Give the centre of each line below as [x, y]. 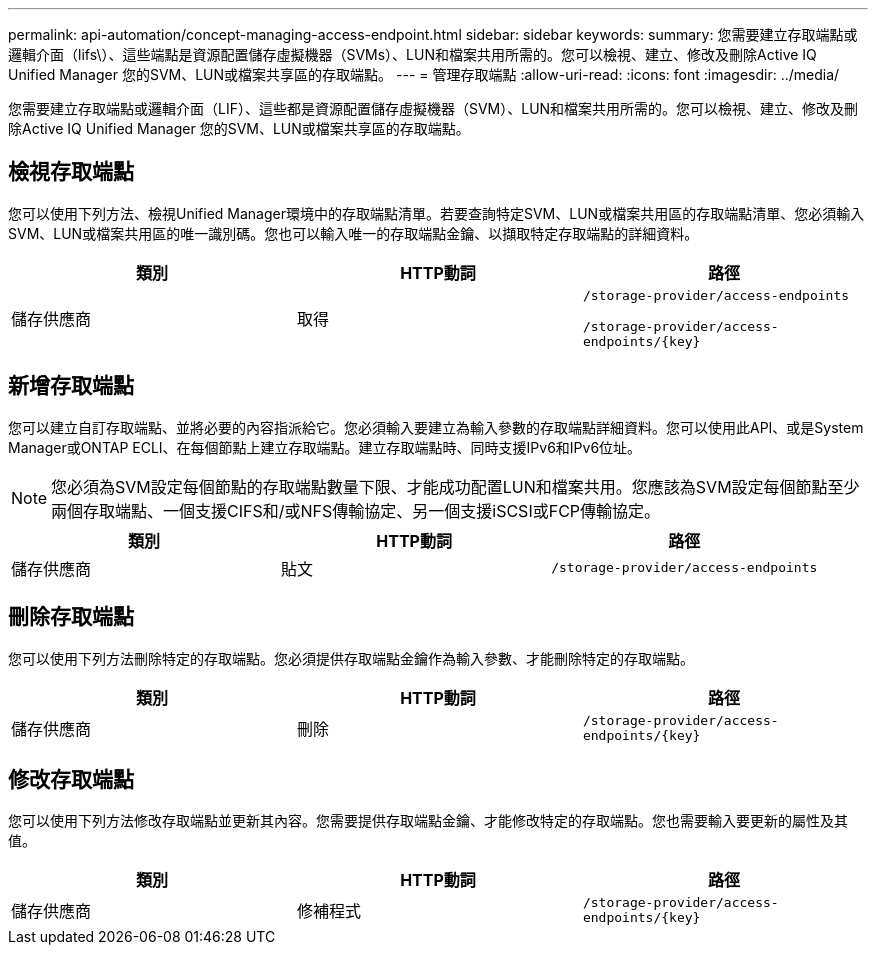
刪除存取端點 [71, 617]
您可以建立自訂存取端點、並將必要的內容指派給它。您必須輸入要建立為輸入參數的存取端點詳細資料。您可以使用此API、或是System [436, 427]
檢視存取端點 [71, 172]
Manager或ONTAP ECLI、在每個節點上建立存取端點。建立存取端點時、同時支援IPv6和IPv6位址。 [325, 447]
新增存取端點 [71, 386]
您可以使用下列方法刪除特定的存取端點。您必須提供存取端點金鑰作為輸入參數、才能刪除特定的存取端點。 [351, 658]
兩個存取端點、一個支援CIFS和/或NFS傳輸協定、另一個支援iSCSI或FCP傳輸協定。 [356, 510]
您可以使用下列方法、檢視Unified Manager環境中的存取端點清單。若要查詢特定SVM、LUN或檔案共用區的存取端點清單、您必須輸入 [436, 213]
